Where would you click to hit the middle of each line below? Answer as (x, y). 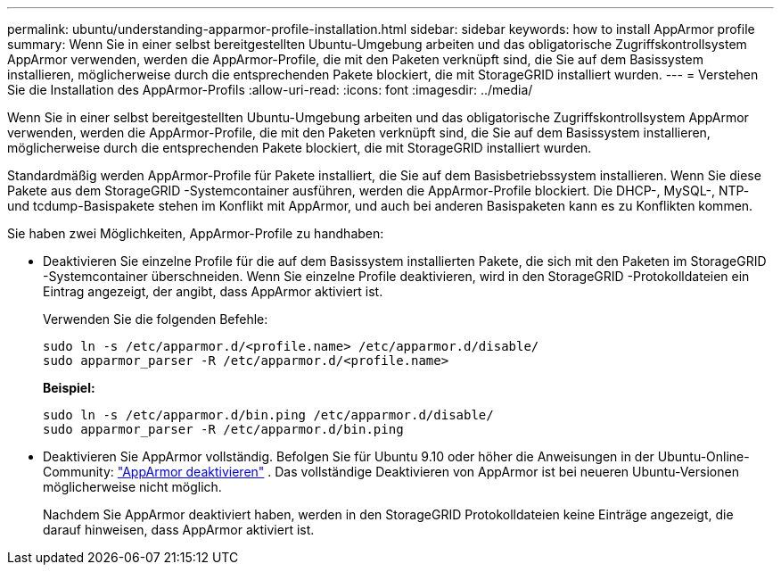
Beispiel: (69, 388)
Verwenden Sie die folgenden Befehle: (156, 319)
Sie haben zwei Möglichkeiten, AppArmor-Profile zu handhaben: (196, 233)
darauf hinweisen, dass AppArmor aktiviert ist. (179, 530)
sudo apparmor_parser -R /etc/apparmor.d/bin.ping (223, 429)
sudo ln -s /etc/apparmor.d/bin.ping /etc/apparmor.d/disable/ (268, 415)
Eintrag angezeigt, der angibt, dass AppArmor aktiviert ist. (213, 291)
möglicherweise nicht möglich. (132, 487)
